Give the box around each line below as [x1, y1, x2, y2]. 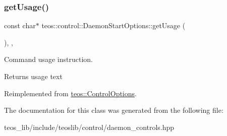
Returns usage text [4, 71, 63, 81]
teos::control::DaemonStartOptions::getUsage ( [41, 20, 186, 31]
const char [4, 20, 36, 31]
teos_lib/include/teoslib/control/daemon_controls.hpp [4, 121, 175, 132]
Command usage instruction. [4, 54, 93, 64]
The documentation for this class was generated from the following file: [4, 105, 223, 115]
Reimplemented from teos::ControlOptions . [4, 88, 137, 98]
